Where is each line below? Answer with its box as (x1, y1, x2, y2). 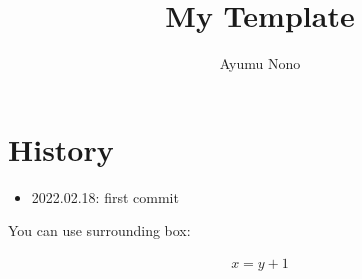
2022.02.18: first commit (31, 186, 179, 207)
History (8, 128, 114, 169)
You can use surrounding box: (8, 220, 191, 241)
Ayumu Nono (219, 53, 301, 74)
